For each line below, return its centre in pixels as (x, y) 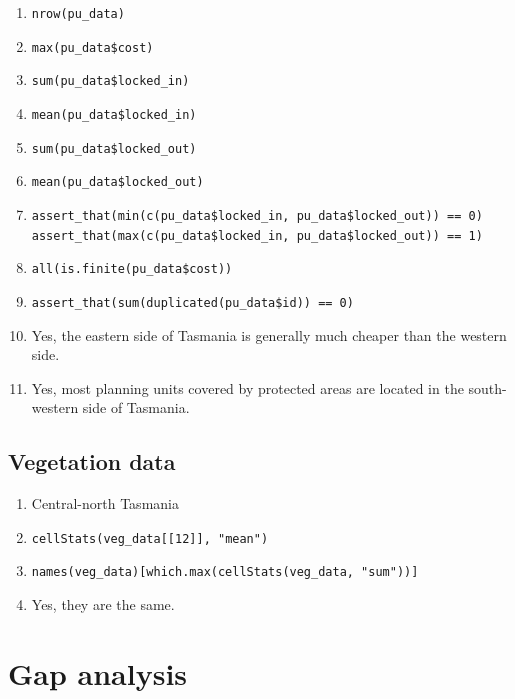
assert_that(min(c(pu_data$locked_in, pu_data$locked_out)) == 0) (257, 215)
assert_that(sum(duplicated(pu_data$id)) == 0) (192, 302)
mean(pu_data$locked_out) (117, 182)
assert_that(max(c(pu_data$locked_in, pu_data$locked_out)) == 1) (257, 235)
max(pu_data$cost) (92, 47)
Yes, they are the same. (103, 604)
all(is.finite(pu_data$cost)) (132, 269)
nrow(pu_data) (78, 14)
